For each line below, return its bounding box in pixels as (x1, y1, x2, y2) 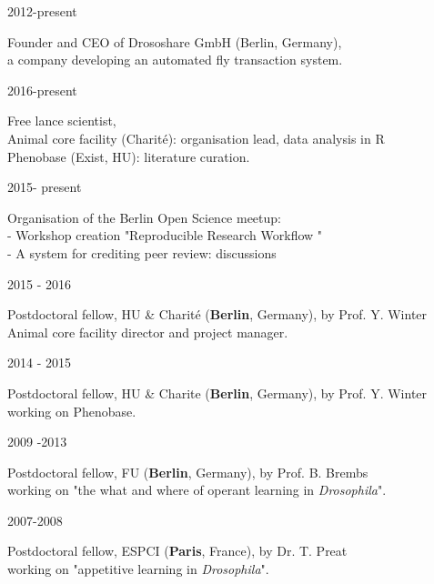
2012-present (7, 2, 77, 20)
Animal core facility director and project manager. (7, 322, 288, 341)
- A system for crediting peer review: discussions (7, 243, 277, 262)
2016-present (7, 80, 77, 99)
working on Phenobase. (7, 401, 136, 420)
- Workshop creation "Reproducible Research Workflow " (7, 226, 323, 245)
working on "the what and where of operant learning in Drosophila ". (7, 480, 387, 499)
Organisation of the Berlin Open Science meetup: (7, 207, 281, 227)
